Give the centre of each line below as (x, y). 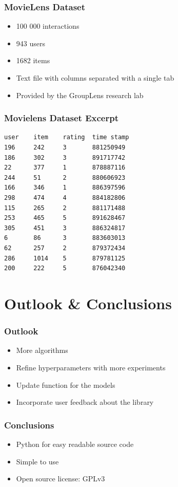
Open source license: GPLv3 (61, 479)
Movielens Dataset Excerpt (61, 118)
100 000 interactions (48, 26)
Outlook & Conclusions (88, 303)
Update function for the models (66, 385)
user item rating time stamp (67, 137)
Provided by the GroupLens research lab (80, 95)
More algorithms (42, 350)
